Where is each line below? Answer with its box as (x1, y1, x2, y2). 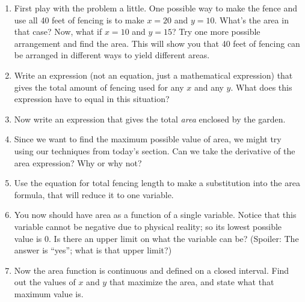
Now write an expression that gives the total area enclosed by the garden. (14, 112, 286, 125)
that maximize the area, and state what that (109, 276, 274, 288)
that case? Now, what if (14, 25, 102, 38)
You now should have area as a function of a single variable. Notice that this (14, 208, 297, 221)
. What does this (230, 80, 292, 93)
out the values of (14, 276, 76, 288)
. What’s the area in (214, 13, 289, 26)
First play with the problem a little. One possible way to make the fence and (14, 2, 298, 14)
